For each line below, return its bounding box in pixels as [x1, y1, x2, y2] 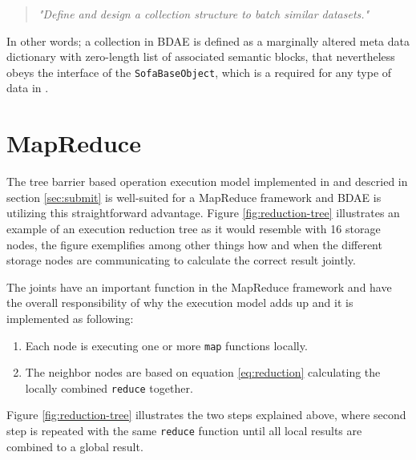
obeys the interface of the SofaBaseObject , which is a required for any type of [6, 63, 392, 80]
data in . [6, 79, 49, 96]
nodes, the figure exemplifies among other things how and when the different [6, 236, 382, 252]
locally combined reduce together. [25, 379, 193, 396]
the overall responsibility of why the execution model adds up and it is [6, 294, 353, 311]
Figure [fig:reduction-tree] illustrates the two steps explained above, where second [6, 406, 406, 423]
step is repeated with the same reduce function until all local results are [6, 422, 362, 438]
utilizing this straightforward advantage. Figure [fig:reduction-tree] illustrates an [6, 204, 400, 221]
